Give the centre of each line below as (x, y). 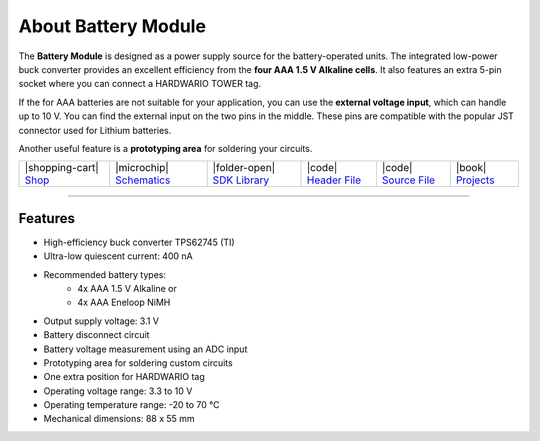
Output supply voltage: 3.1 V (101, 321)
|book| (471, 168)
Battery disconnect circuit (96, 335)
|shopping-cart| (61, 168)
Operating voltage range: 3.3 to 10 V (118, 391)
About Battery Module (112, 26)
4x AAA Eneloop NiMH (124, 302)
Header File (334, 180)
